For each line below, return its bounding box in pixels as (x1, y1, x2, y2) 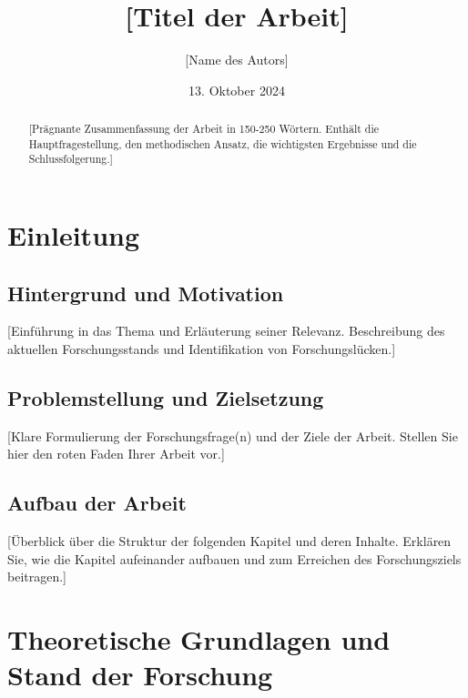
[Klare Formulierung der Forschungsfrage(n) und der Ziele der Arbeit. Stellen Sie (7, 426, 458, 445)
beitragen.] (7, 567, 67, 586)
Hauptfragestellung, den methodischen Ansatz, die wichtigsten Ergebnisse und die (28, 136, 417, 151)
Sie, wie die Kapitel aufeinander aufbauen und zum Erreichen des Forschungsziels (7, 549, 462, 568)
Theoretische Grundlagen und (7, 621, 391, 658)
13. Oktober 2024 (188, 80, 285, 99)
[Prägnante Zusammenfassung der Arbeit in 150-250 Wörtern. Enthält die (28, 121, 379, 137)
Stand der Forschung (7, 656, 273, 693)
